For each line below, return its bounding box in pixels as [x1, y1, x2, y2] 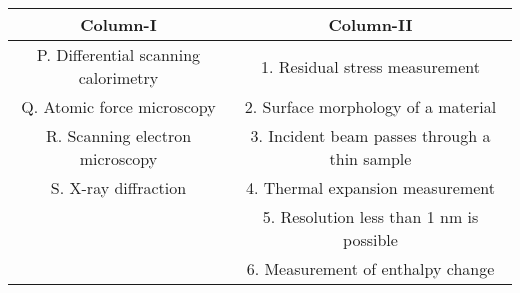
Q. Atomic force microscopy [21, 95, 216, 118]
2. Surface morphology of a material [244, 95, 497, 118]
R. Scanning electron [45, 124, 192, 147]
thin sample [329, 147, 412, 170]
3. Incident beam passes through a [250, 124, 491, 147]
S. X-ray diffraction [50, 176, 187, 199]
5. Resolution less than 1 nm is [262, 205, 479, 228]
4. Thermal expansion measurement [245, 176, 496, 199]
